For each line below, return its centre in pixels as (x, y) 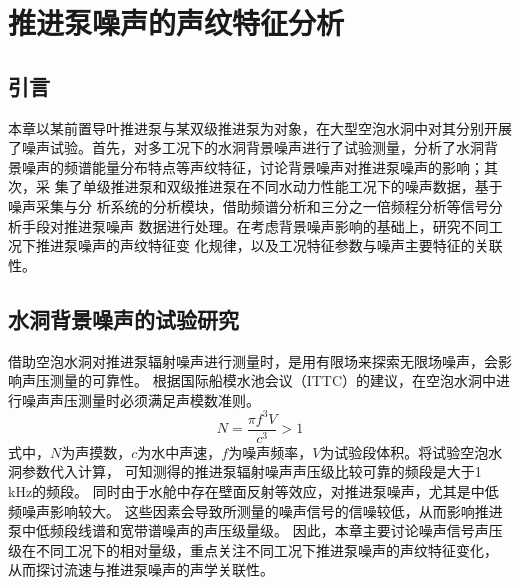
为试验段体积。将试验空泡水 (411, 451)
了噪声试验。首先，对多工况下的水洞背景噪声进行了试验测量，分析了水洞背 (253, 147)
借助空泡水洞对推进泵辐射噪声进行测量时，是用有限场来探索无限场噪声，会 (253, 360)
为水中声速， (179, 451)
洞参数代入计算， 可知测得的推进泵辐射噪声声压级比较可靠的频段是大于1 (245, 471)
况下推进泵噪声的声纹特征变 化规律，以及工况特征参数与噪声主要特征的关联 (255, 245)
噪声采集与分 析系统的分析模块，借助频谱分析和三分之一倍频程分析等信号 (248, 205)
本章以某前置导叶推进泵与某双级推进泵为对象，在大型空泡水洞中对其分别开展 (260, 127)
